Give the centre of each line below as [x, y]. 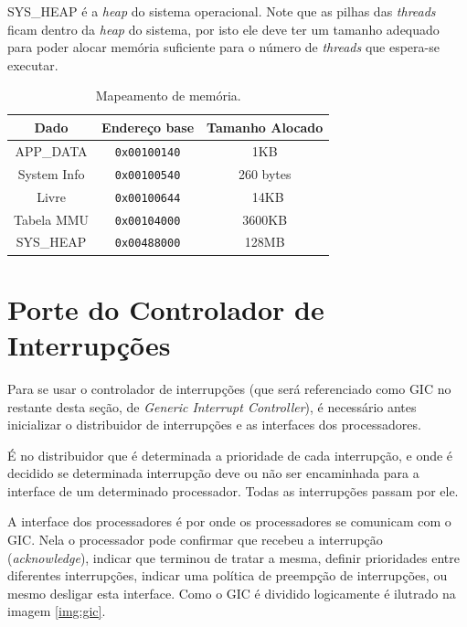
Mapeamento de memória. [168, 96]
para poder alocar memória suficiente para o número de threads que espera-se [223, 47]
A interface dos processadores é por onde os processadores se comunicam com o [229, 521]
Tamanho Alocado [265, 127]
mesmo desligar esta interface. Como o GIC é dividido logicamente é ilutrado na [232, 593]
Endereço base [148, 127]
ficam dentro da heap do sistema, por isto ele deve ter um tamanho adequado [223, 29]
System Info [51, 173]
